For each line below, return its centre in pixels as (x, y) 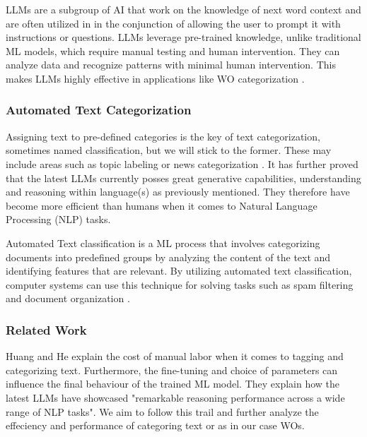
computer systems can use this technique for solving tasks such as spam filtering (180, 284)
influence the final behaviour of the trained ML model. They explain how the (173, 384)
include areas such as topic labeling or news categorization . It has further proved (182, 163)
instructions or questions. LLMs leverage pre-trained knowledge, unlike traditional (183, 37)
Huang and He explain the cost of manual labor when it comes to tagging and (175, 356)
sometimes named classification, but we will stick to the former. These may (169, 150)
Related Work (46, 329)
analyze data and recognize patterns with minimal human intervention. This (171, 65)
